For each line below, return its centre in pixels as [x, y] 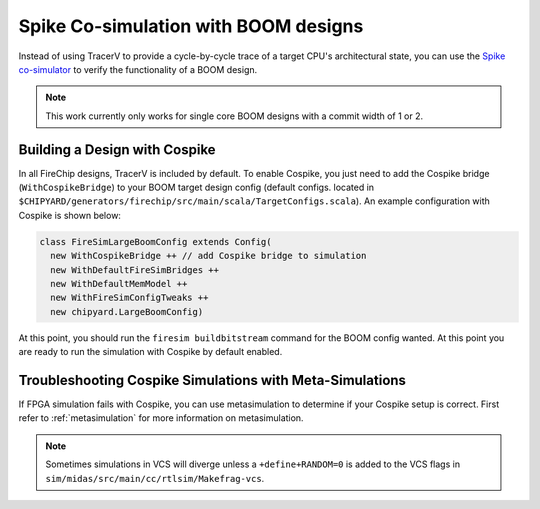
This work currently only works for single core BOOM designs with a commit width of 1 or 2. [234, 116]
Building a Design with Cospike [117, 149]
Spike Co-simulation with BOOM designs [191, 26]
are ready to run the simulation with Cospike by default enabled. [150, 352]
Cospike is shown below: [70, 215]
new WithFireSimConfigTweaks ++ [129, 298]
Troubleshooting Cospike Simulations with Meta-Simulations [212, 380]
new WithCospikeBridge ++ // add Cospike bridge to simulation [208, 256]
